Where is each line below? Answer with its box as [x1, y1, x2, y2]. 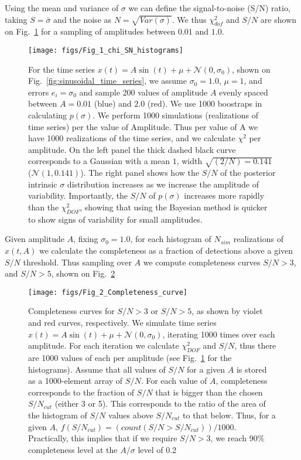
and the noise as [53, 13, 112, 25]
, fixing [73, 233, 98, 245]
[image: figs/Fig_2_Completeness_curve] [28, 288, 188, 297]
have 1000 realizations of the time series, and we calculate [28, 132, 235, 144]
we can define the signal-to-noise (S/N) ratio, [128, 2, 290, 13]
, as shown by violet [191, 305, 263, 317]
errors [28, 86, 49, 98]
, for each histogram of [130, 233, 211, 245]
